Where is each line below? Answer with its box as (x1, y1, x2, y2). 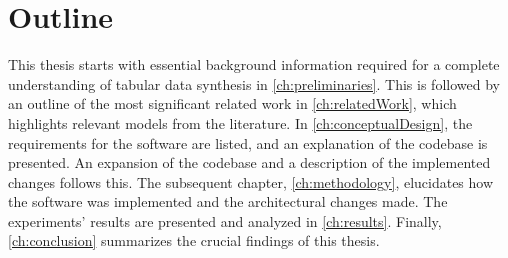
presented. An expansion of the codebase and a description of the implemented (8, 152, 491, 173)
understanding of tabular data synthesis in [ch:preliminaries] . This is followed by (8, 73, 500, 94)
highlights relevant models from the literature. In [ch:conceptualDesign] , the (8, 112, 473, 133)
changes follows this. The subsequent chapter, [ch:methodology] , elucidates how (8, 171, 494, 192)
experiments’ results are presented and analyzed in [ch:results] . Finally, (8, 210, 442, 231)
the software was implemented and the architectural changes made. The (8, 191, 448, 212)
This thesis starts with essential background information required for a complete (8, 54, 500, 75)
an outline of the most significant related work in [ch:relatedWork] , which (8, 93, 457, 114)
